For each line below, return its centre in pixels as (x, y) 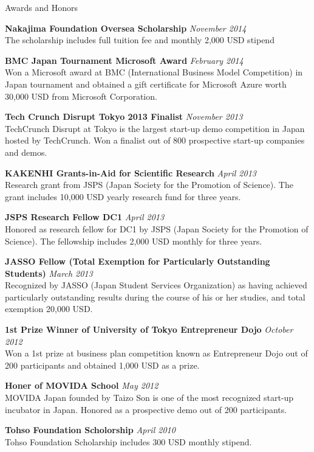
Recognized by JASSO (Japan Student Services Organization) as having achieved (156, 285)
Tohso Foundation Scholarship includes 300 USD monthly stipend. (128, 441)
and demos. (26, 152)
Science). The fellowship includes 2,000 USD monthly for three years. (134, 241)
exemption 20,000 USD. (49, 309)
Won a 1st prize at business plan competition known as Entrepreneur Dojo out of (156, 353)
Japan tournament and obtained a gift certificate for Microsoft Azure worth (146, 84)
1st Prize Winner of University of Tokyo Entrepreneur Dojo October (149, 329)
